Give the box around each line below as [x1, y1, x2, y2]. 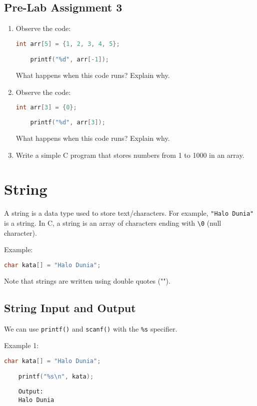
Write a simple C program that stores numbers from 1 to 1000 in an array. [15, 149, 244, 160]
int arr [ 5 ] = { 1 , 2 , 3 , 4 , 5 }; [15, 40, 120, 47]
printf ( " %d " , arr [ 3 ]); [30, 119, 105, 126]
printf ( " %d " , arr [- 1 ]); [30, 56, 109, 63]
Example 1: [4, 340, 39, 351]
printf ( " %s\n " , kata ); [18, 373, 94, 381]
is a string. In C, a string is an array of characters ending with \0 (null [4, 217, 221, 228]
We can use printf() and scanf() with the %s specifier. [4, 323, 177, 334]
